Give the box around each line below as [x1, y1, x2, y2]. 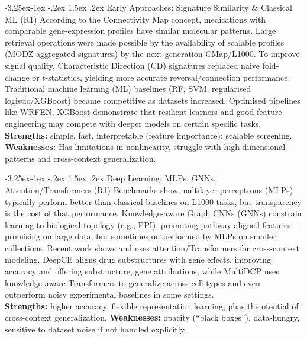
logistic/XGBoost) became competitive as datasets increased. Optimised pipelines [5, 94, 300, 106]
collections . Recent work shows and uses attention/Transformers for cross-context [5, 241, 300, 254]
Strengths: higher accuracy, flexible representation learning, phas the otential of [5, 299, 299, 312]
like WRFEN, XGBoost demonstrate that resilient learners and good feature [5, 105, 282, 118]
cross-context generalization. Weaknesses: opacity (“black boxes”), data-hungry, [5, 311, 300, 324]
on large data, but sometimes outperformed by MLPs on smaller [43, 230, 276, 242]
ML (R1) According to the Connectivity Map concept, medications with [5, 12, 266, 25]
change [5, 71, 30, 83]
